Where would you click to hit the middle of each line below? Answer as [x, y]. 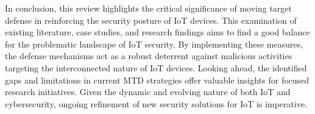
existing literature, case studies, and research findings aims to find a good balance [157, 32]
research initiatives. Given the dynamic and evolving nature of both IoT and [148, 92]
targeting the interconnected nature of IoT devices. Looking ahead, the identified [156, 67]
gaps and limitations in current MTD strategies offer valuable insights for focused [157, 80]
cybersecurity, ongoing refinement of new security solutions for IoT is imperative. [156, 103]
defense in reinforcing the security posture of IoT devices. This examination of [151, 20]
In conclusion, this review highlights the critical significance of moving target [148, 8]
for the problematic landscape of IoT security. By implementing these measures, [154, 44]
